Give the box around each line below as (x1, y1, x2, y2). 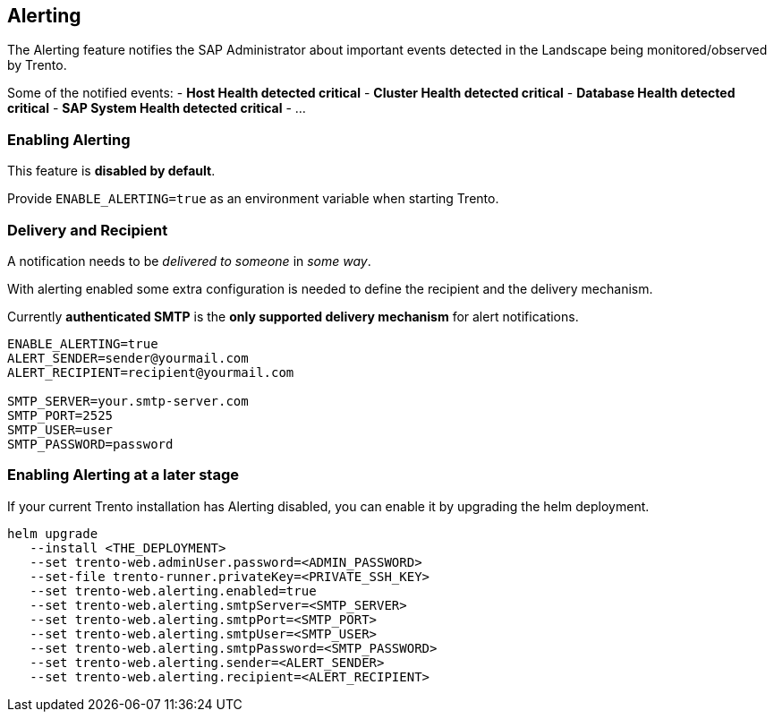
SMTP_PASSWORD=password (7, 436, 174, 451)
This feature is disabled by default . (7, 163, 216, 179)
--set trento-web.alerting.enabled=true (30, 583, 317, 598)
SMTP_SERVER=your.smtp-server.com (7, 393, 249, 408)
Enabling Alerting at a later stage (7, 466, 239, 484)
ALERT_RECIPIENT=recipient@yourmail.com (7, 364, 294, 380)
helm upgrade (7, 526, 98, 541)
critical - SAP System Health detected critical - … (7, 100, 306, 116)
